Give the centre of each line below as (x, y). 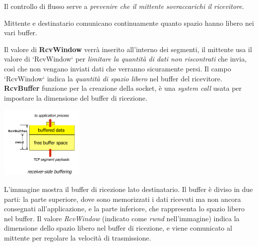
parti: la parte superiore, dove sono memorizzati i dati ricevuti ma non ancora (123, 199)
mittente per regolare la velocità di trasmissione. (78, 238)
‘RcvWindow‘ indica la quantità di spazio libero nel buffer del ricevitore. (113, 78)
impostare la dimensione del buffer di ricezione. (76, 97)
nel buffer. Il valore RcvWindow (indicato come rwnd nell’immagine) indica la (122, 218)
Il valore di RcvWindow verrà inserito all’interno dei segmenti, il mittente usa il (128, 49)
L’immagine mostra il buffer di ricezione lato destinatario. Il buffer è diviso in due (129, 189)
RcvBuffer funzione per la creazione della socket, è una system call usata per (123, 88)
